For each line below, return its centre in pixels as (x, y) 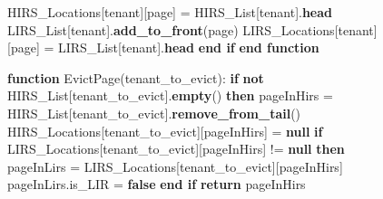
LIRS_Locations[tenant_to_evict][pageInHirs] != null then (176, 149)
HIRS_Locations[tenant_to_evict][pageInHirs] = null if (165, 131)
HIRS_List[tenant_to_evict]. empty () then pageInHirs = (170, 95)
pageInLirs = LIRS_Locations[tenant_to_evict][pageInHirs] (175, 166)
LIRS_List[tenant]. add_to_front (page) (123, 29)
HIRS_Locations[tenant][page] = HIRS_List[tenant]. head (170, 12)
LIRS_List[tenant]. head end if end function (188, 47)
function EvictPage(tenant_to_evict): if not (136, 77)
